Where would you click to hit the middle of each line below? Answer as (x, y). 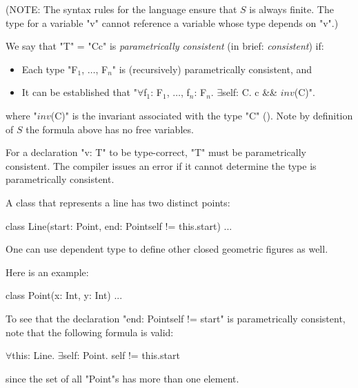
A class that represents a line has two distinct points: (118, 202)
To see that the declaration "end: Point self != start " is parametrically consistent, (176, 318)
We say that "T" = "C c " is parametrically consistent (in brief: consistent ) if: (165, 46)
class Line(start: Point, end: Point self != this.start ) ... (119, 225)
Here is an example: (47, 272)
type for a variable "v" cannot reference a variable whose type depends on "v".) (172, 22)
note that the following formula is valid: (90, 332)
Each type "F (50, 69)
